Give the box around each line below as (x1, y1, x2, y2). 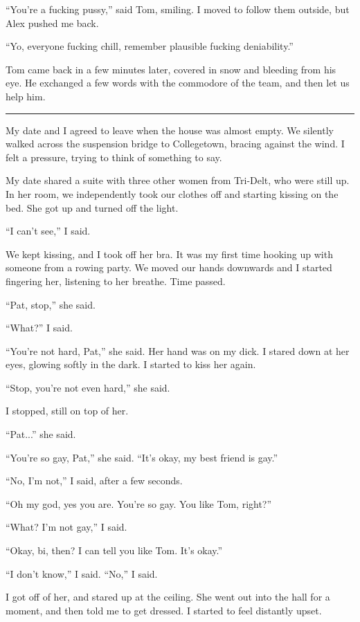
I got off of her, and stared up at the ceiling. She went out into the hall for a (6, 589, 330, 604)
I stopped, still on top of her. (6, 403, 129, 418)
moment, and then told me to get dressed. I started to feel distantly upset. (6, 603, 322, 617)
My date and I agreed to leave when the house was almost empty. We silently (6, 122, 334, 137)
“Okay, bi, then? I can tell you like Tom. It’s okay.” (6, 543, 223, 558)
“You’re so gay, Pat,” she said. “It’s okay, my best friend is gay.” (6, 450, 278, 464)
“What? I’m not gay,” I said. (6, 520, 127, 534)
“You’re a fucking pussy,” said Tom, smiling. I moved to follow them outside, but (6, 2, 350, 16)
